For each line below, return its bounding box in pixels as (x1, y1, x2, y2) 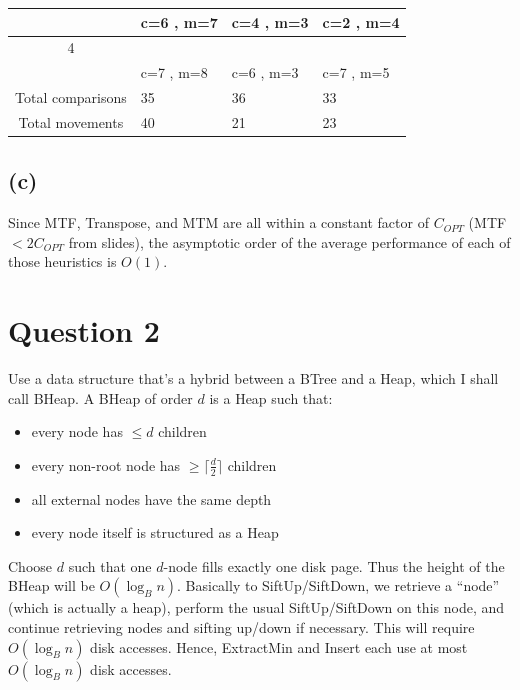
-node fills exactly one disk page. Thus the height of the (163, 555, 505, 576)
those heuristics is (8, 251, 117, 272)
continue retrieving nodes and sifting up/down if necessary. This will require (8, 617, 475, 638)
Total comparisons (15, 87, 127, 108)
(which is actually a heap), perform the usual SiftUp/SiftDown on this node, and (8, 597, 505, 618)
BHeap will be (8, 575, 95, 596)
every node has (31, 421, 123, 442)
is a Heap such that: (209, 387, 333, 408)
